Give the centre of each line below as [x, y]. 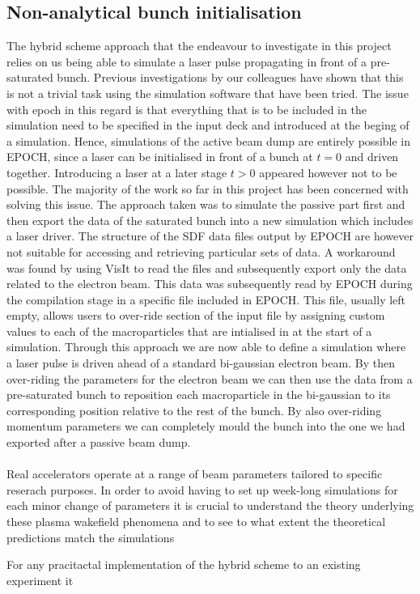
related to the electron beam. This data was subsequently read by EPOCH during [210, 284]
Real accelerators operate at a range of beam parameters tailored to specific [195, 474]
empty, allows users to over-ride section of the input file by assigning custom [196, 315]
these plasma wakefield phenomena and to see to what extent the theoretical [196, 522]
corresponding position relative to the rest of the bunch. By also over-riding [194, 410]
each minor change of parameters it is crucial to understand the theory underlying [210, 505]
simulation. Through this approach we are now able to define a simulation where [206, 347]
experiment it [40, 580]
